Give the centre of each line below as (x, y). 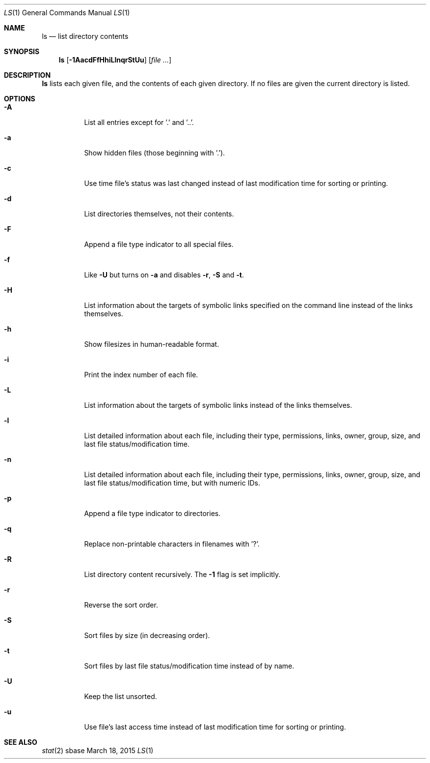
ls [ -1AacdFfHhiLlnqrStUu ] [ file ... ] (115, 60)
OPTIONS (20, 99)
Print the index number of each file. (141, 375)
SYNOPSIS (22, 51)
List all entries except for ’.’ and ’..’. (139, 122)
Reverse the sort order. (121, 605)
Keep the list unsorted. (121, 696)
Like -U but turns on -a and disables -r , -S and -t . (164, 275)
